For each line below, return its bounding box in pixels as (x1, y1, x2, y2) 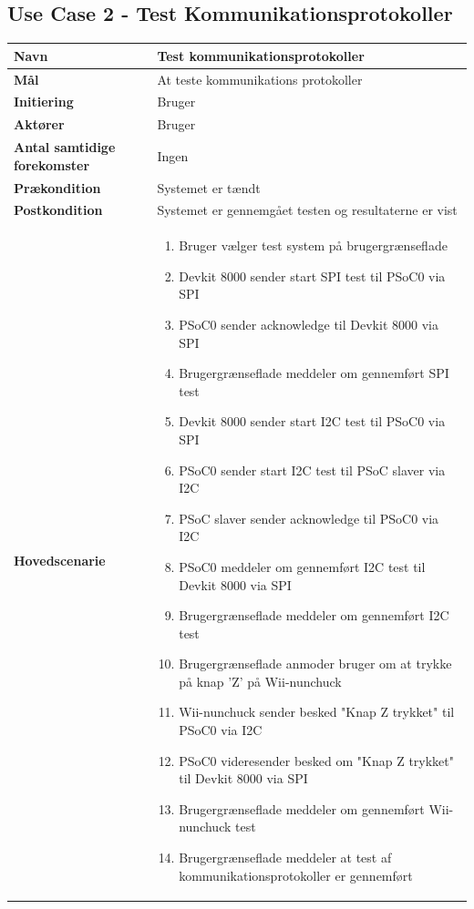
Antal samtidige (14, 138, 116, 157)
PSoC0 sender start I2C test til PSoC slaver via (179, 460, 446, 479)
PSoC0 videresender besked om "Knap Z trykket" (179, 751, 455, 770)
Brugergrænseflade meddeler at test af (179, 848, 392, 867)
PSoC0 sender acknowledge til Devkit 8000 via (179, 314, 438, 333)
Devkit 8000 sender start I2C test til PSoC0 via (179, 412, 446, 431)
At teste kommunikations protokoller (157, 69, 363, 88)
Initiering (14, 92, 74, 111)
